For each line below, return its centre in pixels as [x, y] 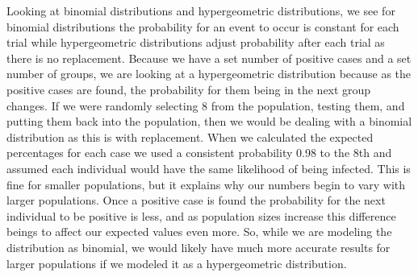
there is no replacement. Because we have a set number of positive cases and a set [209, 58]
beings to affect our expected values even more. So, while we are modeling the [199, 232]
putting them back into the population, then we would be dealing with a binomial [209, 121]
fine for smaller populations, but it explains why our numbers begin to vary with [206, 184]
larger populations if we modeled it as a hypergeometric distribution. [177, 263]
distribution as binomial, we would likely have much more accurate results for [199, 247]
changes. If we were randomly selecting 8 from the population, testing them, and [206, 105]
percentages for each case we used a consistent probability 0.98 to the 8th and [199, 153]
